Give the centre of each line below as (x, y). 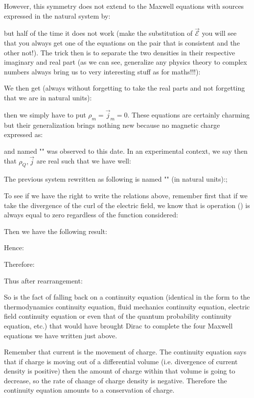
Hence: (14, 247)
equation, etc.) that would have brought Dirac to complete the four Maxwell (118, 325)
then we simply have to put (45, 114)
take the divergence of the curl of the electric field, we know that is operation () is (127, 205)
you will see (219, 33)
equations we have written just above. (61, 335)
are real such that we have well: (84, 161)
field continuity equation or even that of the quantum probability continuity (118, 316)
